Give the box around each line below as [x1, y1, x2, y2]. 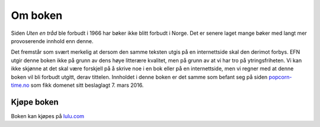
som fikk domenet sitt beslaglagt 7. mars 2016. [30, 82, 144, 89]
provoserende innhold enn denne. [11, 37, 94, 44]
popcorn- [268, 73, 292, 80]
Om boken [11, 9, 63, 22]
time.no [11, 82, 30, 89]
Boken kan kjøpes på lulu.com [11, 112, 85, 119]
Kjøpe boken [11, 97, 59, 107]
